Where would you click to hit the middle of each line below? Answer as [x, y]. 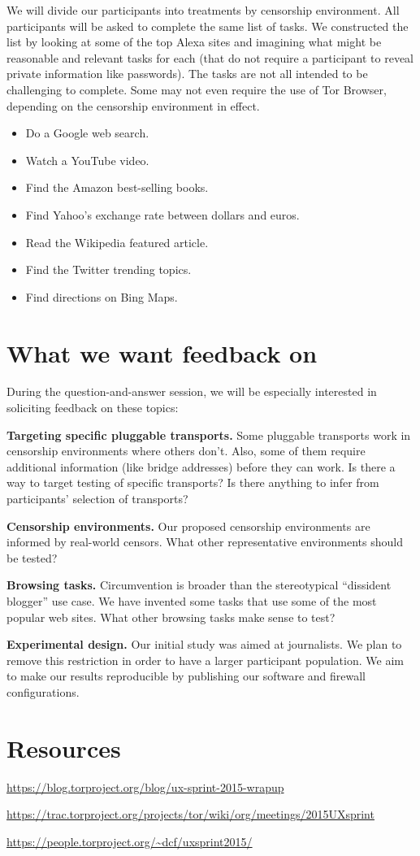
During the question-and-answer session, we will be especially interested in [192, 391]
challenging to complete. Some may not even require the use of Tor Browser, [197, 89]
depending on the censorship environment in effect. [133, 105]
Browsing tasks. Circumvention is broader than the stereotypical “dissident [199, 585]
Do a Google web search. [87, 133]
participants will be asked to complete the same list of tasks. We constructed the [208, 26]
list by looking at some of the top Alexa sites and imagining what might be [194, 42]
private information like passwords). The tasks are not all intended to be [187, 74]
